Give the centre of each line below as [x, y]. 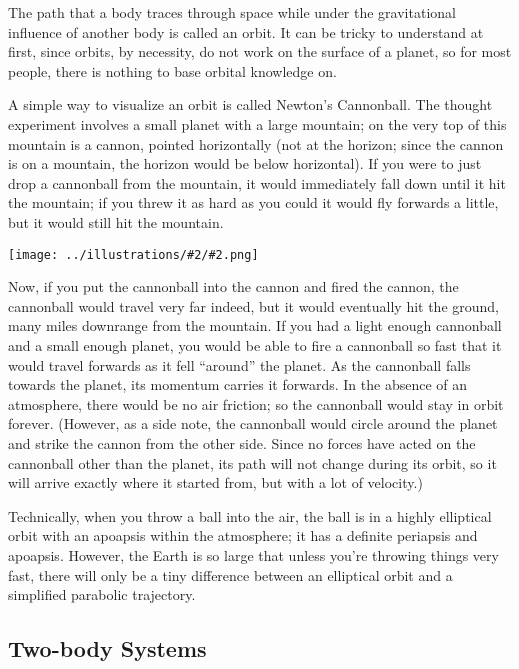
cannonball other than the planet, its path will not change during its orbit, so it [252, 462]
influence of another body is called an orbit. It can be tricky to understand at [246, 31]
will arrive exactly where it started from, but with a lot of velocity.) [215, 482]
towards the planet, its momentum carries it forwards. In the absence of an [238, 384]
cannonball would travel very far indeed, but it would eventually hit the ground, [254, 305]
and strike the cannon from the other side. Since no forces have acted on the [242, 442]
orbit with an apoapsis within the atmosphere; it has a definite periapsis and [243, 535]
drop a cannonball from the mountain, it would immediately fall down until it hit [257, 182]
